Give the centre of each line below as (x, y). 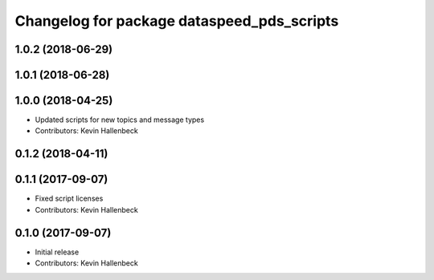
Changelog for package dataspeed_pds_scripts (177, 21)
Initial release (57, 252)
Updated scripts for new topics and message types (120, 120)
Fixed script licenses (69, 199)
